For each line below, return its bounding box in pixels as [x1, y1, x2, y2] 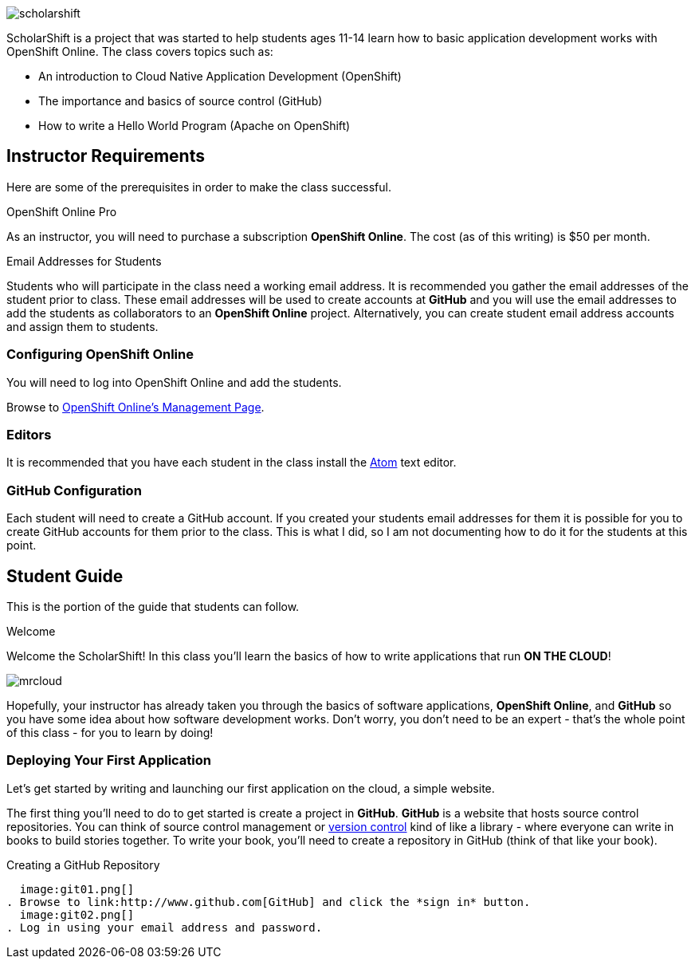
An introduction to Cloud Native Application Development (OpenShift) [38, 69, 402, 83]
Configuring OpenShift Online [6, 346, 194, 363]
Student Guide [6, 565, 124, 586]
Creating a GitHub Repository [6, 857, 160, 872]
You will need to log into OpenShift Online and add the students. [6, 375, 342, 389]
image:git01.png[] [19, 882, 135, 896]
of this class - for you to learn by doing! [6, 725, 214, 739]
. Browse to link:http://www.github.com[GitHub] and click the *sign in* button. [6, 895, 531, 908]
